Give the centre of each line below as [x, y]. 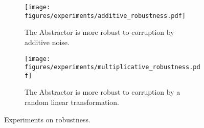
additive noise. [47, 42]
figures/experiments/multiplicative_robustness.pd [112, 67]
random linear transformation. [72, 102]
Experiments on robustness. [47, 119]
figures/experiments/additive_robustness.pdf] [105, 16]
